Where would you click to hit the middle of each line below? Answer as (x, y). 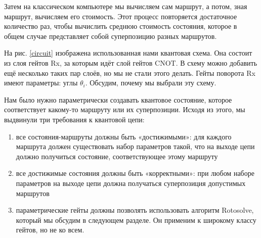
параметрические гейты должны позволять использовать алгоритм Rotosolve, (135, 210)
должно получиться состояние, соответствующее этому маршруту (117, 156)
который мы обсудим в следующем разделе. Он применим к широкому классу (136, 220)
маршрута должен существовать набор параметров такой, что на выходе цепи (135, 146)
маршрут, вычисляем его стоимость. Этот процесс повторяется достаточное (121, 16)
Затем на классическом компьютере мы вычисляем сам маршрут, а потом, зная (126, 6)
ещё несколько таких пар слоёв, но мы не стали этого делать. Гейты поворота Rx (130, 73)
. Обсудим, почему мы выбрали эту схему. (151, 83)
